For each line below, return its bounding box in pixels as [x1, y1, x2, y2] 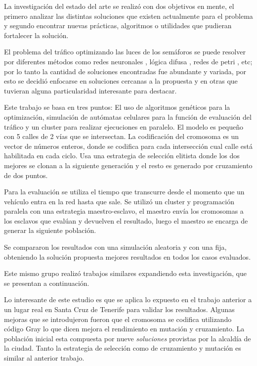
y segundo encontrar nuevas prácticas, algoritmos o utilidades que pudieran [4, 20, 232, 31]
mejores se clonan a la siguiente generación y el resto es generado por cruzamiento [4, 160, 253, 170]
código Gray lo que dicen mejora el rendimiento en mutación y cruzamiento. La [4, 323, 245, 334]
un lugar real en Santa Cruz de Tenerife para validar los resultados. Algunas [4, 304, 235, 315]
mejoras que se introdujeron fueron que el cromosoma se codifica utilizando [4, 314, 232, 324]
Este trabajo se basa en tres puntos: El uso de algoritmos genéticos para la [4, 102, 230, 112]
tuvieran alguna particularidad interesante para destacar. [4, 85, 177, 95]
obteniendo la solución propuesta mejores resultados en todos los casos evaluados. [4, 251, 251, 262]
